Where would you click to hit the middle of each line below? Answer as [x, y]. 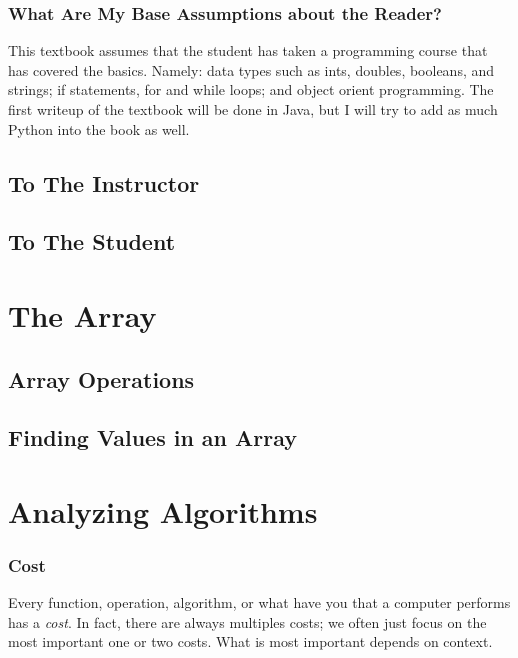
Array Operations [101, 378]
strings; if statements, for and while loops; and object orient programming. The [251, 89]
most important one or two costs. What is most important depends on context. [250, 641]
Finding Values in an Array [153, 437]
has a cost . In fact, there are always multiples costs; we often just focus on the [247, 621]
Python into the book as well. [99, 128]
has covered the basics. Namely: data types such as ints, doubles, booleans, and [251, 69]
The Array [82, 314]
